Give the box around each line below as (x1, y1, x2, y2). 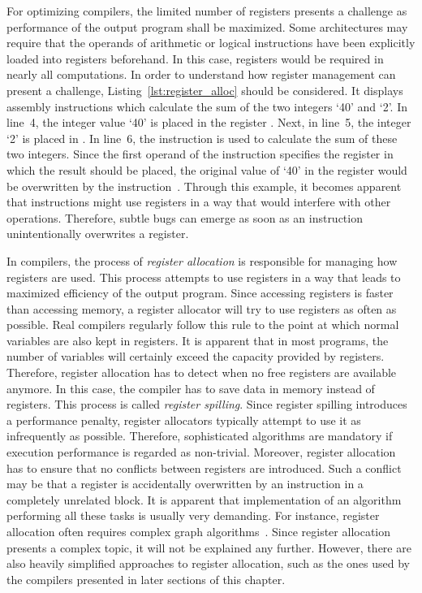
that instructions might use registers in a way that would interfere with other (6, 193, 391, 210)
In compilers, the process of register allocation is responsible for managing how (6, 252, 398, 269)
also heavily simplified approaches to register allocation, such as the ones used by (6, 555, 410, 572)
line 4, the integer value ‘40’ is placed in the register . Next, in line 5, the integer (6, 114, 411, 131)
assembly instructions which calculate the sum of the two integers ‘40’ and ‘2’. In (6, 97, 408, 115)
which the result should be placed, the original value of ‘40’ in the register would (6, 161, 407, 178)
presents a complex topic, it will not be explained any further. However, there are (6, 539, 411, 556)
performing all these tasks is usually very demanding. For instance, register (6, 507, 380, 524)
